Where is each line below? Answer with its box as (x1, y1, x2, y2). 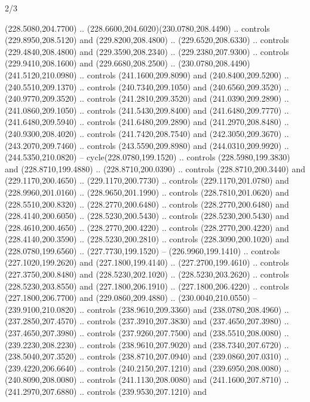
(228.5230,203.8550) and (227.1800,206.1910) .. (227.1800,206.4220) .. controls (5, 279, 289, 292)
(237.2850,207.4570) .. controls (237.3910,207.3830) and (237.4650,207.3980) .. (5, 315, 289, 327)
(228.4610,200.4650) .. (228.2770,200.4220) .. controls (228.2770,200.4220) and (5, 221, 289, 233)
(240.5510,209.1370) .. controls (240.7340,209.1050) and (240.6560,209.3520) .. (5, 80, 289, 93)
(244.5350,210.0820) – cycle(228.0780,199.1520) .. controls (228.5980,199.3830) (5, 151, 290, 163)
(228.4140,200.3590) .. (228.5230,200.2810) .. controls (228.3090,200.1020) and (5, 233, 289, 245)
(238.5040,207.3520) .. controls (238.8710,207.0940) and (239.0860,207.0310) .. (5, 350, 289, 363)
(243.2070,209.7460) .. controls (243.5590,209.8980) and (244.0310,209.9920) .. (5, 139, 289, 151)
